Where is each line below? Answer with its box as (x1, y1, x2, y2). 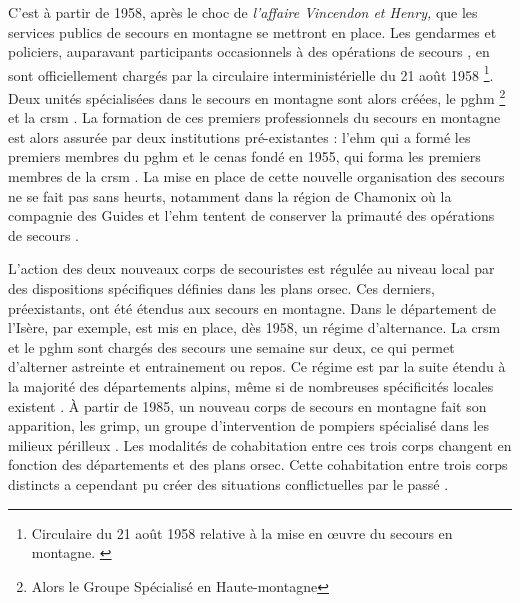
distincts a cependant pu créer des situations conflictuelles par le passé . (8, 473, 449, 494)
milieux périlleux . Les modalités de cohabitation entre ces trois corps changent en (8, 434, 512, 455)
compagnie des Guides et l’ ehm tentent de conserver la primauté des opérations (8, 205, 495, 226)
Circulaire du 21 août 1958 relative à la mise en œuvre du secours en (31, 522, 453, 543)
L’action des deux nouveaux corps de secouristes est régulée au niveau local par (8, 258, 495, 279)
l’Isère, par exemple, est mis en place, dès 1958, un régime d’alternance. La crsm (8, 317, 501, 338)
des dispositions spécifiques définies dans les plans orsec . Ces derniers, (8, 278, 435, 299)
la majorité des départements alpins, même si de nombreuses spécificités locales (8, 376, 494, 396)
